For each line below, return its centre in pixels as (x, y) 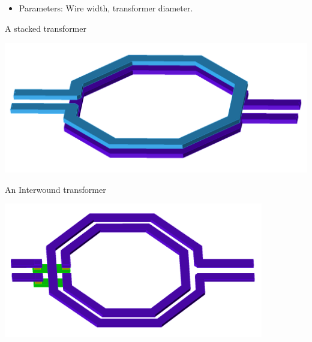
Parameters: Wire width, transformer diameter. (106, 8)
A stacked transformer (46, 28)
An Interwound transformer (55, 189)
